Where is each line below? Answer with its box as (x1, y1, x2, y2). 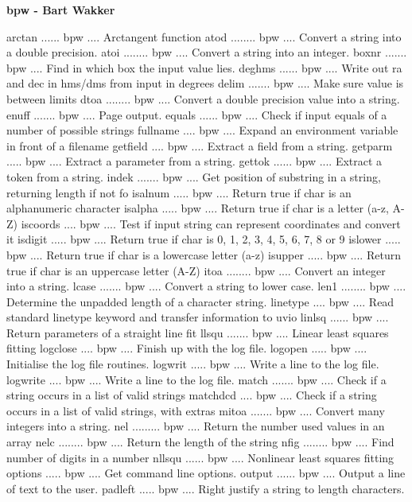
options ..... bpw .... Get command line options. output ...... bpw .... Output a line (6, 465, 406, 481)
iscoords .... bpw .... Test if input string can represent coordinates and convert (21, 215, 401, 232)
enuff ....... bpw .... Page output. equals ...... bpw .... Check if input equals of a (6, 106, 387, 123)
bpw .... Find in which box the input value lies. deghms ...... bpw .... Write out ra (6, 59, 402, 76)
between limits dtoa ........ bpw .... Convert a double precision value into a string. (6, 90, 400, 107)
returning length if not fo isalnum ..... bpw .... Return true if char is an (6, 184, 352, 200)
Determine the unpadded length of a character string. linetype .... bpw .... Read (6, 293, 395, 309)
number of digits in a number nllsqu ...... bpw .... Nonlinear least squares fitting (6, 449, 395, 465)
